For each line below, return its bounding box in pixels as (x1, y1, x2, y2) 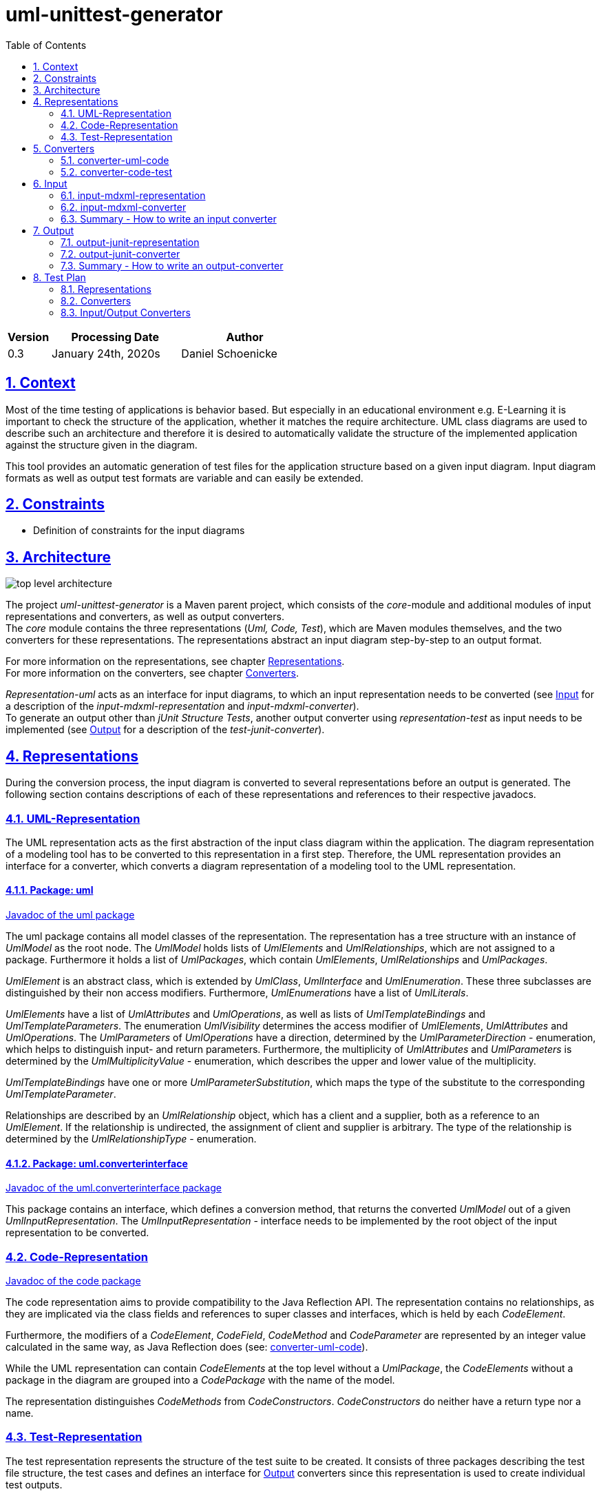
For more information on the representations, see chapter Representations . (6, 655, 345, 668)
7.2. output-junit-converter (61, 247, 180, 260)
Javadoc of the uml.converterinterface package (6, 1182, 222, 1194)
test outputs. (6, 1478, 63, 1490)
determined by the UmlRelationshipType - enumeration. (6, 1133, 257, 1145)
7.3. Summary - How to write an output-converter (61, 259, 284, 271)
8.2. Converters (61, 294, 131, 307)
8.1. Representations (61, 283, 151, 295)
